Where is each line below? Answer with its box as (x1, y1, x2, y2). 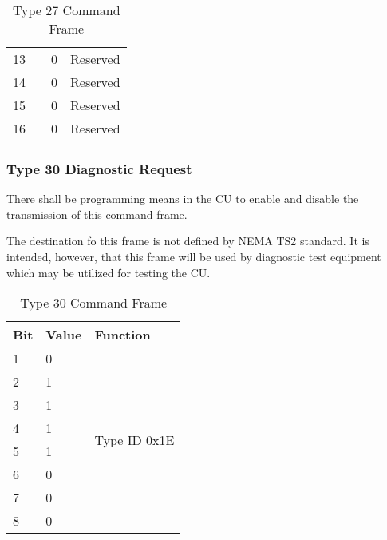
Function (94, 325, 151, 344)
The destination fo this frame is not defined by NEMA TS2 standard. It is (6, 232, 369, 249)
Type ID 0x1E (94, 430, 175, 449)
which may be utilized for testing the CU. (6, 264, 211, 280)
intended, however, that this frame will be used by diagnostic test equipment (6, 248, 381, 264)
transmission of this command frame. (6, 205, 188, 222)
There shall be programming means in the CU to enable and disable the (6, 190, 359, 207)
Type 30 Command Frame (20, 293, 168, 312)
